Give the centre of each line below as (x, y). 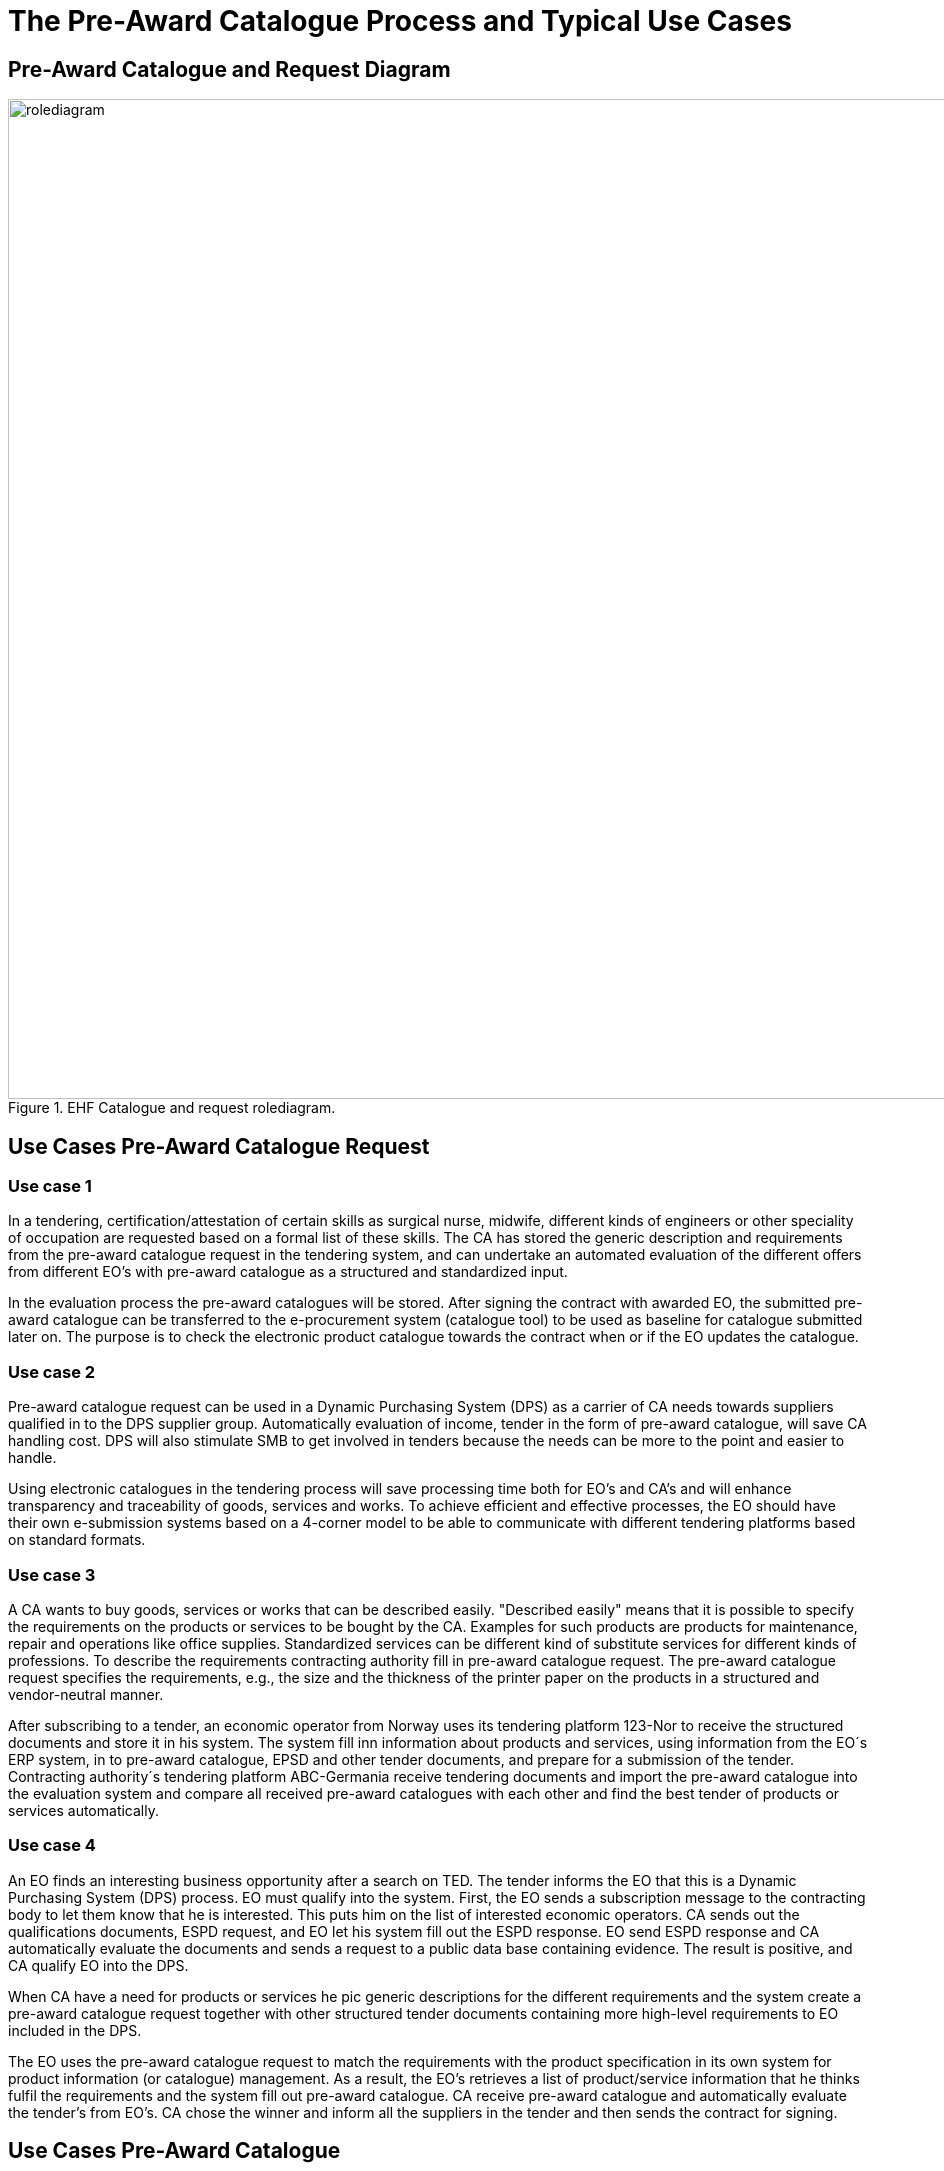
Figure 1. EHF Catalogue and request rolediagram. (172, 1108)
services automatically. (83, 1810)
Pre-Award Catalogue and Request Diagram (229, 69)
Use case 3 (52, 1574)
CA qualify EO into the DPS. (98, 1965)
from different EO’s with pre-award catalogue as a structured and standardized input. (288, 1272)
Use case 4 (52, 1845)
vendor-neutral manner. (86, 1694)
